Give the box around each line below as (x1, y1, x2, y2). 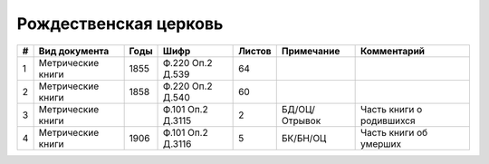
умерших (360, 137, 402, 150)
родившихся (360, 114, 416, 127)
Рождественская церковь (16, 14, 224, 34)
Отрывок (281, 114, 321, 127)
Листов (238, 44, 272, 57)
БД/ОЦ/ (281, 102, 316, 115)
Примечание (281, 44, 340, 57)
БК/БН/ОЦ (281, 131, 327, 144)
